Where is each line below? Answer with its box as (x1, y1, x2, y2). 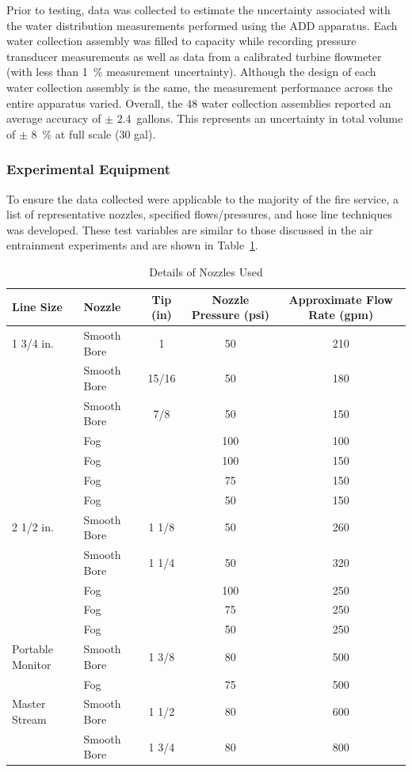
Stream (12, 710, 47, 727)
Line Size (12, 299, 63, 315)
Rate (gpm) (308, 306, 374, 323)
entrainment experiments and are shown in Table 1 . (6, 237, 259, 253)
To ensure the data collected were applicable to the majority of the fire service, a (6, 190, 399, 207)
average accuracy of (6, 110, 101, 127)
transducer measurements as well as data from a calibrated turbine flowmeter (6, 48, 382, 64)
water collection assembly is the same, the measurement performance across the (6, 78, 393, 95)
